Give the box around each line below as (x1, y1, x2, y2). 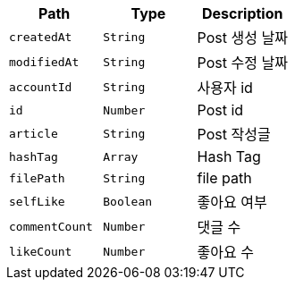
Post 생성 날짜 (197, 29, 288, 46)
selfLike (9, 194, 65, 208)
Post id (197, 101, 244, 119)
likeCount (9, 244, 72, 258)
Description (202, 4, 283, 22)
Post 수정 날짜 (197, 54, 288, 72)
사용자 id (197, 79, 253, 97)
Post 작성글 (197, 125, 271, 143)
